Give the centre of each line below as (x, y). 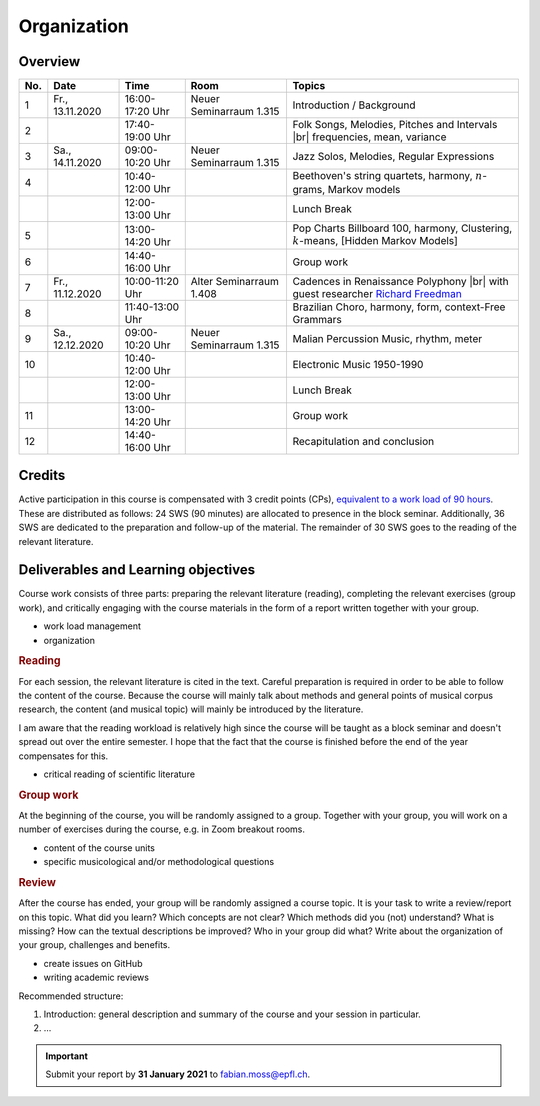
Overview (49, 61)
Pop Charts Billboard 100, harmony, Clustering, (402, 228)
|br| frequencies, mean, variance (369, 137)
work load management (92, 626)
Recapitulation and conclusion (363, 441)
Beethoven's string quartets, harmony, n (387, 176)
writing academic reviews (96, 977)
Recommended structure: (71, 996)
